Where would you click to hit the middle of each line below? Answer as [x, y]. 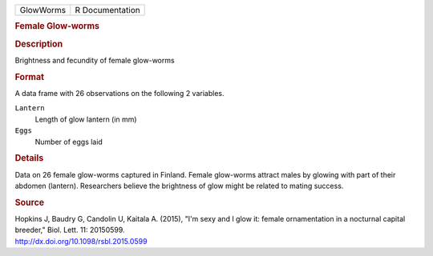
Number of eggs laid [69, 142]
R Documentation [107, 10]
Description [39, 44]
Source [30, 202]
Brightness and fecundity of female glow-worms [95, 60]
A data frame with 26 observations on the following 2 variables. [119, 93]
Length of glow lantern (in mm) [86, 119]
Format [29, 77]
